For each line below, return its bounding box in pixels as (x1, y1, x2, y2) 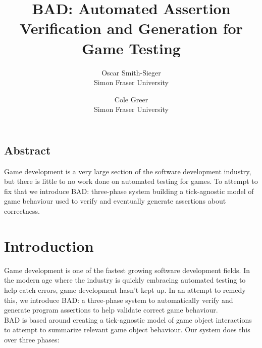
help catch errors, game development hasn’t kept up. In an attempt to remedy (4, 284, 246, 295)
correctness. (4, 206, 40, 216)
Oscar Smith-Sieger (101, 67, 161, 78)
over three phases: (4, 334, 60, 344)
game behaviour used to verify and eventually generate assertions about (4, 196, 226, 206)
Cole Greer (114, 94, 148, 104)
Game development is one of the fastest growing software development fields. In (4, 264, 250, 275)
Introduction (4, 235, 94, 256)
